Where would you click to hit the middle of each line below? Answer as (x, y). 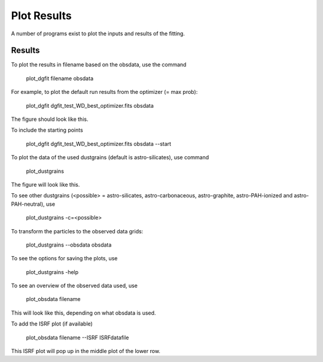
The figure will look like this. (45, 184)
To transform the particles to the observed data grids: (77, 231)
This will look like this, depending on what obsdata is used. (83, 313)
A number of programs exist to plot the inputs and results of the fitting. (98, 34)
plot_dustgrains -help (52, 272)
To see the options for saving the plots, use (64, 258)
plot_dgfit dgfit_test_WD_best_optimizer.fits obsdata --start (99, 144)
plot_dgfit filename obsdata (60, 78)
